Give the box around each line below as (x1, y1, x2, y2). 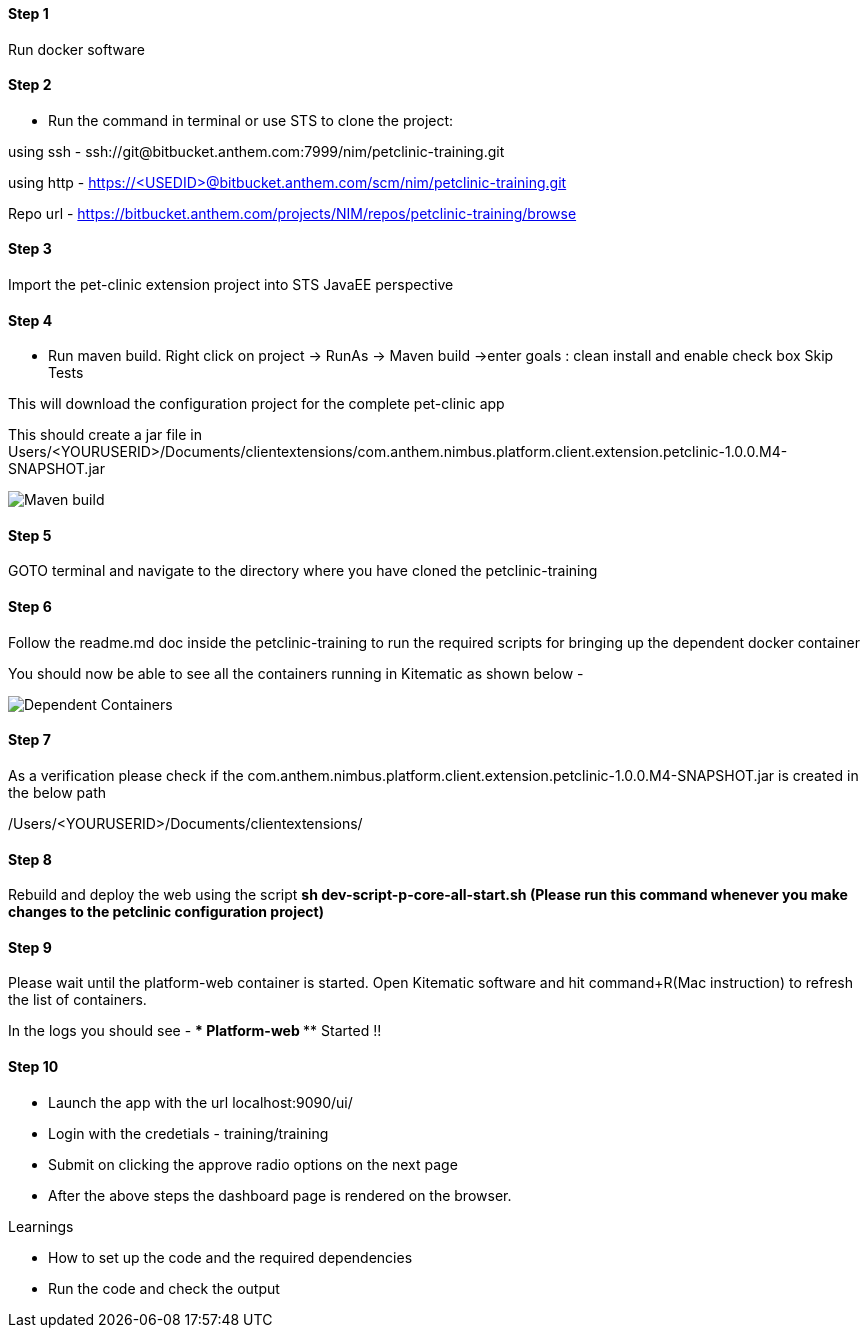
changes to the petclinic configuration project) (8, 903, 324, 921)
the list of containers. (8, 991, 147, 1009)
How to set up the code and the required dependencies (48, 1248, 413, 1266)
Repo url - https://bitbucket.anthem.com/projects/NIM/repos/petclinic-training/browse (8, 204, 577, 222)
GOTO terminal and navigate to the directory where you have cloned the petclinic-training (8, 562, 598, 580)
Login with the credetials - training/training (48, 1124, 329, 1142)
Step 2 (8, 76, 52, 94)
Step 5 (8, 526, 52, 544)
